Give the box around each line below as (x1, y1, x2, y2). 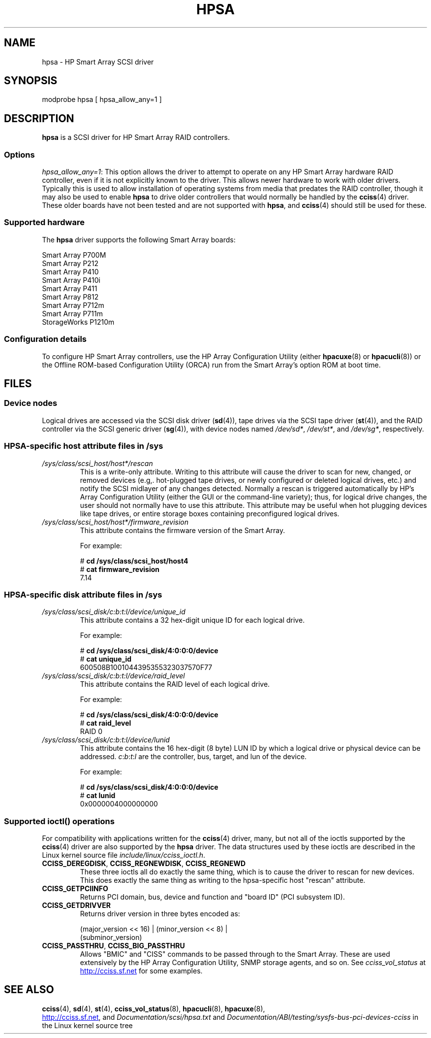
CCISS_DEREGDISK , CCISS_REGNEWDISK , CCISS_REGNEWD (42, 859, 246, 868)
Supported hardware (4, 217, 85, 228)
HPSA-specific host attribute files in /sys (4, 441, 163, 451)
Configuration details (4, 334, 87, 344)
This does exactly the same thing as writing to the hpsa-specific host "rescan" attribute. (80, 876, 366, 884)
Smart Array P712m (42, 301, 104, 309)
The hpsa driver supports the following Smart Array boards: (42, 235, 236, 244)
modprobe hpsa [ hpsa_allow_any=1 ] (42, 95, 162, 104)
